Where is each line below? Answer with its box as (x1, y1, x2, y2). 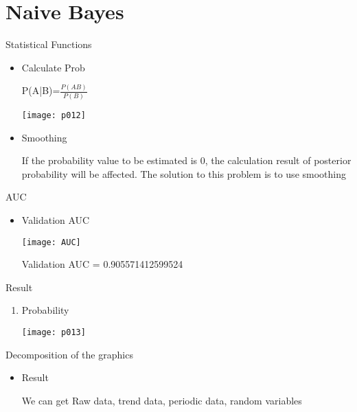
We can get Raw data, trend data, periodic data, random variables (21, 393, 302, 407)
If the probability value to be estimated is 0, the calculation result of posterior (21, 153, 352, 168)
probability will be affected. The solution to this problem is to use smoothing (21, 166, 346, 181)
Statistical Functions (5, 37, 92, 51)
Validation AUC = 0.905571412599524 (21, 257, 183, 271)
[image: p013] (21, 328, 86, 337)
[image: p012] (21, 110, 86, 120)
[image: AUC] (21, 237, 81, 247)
